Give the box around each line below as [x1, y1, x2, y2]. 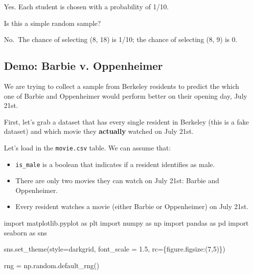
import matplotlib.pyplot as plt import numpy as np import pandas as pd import [4, 218, 249, 228]
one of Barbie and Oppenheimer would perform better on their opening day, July [4, 90, 247, 101]
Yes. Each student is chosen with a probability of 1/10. [4, 1, 169, 11]
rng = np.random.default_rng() [4, 260, 99, 270]
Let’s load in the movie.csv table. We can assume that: [4, 142, 171, 152]
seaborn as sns [4, 227, 47, 237]
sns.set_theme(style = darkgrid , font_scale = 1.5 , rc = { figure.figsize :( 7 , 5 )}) [4, 244, 226, 254]
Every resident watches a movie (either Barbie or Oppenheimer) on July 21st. [15, 201, 249, 211]
